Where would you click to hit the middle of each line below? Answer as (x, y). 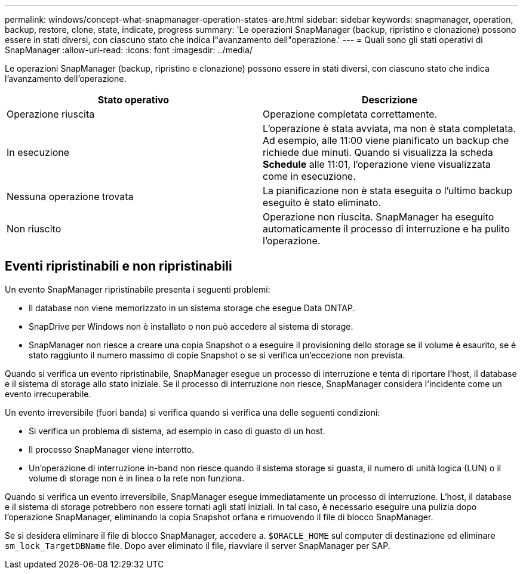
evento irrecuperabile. (48, 394)
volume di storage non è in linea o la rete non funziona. (137, 478)
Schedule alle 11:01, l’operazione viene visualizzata (377, 164)
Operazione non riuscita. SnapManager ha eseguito (379, 217)
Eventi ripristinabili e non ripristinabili (119, 266)
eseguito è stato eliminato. (322, 202)
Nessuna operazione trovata (70, 197)
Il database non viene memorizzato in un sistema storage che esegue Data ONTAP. (192, 308)
